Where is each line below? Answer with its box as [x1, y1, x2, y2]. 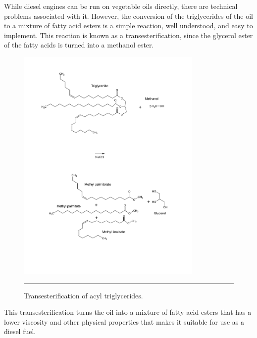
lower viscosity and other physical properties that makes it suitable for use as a [4, 316, 244, 327]
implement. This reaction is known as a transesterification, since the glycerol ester [4, 30, 253, 40]
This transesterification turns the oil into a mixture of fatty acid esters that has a [4, 307, 252, 317]
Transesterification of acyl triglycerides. [24, 290, 143, 300]
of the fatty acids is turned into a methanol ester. [4, 40, 154, 50]
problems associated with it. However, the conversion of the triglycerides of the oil [4, 10, 253, 21]
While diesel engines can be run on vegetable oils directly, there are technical [4, 1, 238, 11]
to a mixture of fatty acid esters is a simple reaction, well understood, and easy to [4, 20, 253, 31]
